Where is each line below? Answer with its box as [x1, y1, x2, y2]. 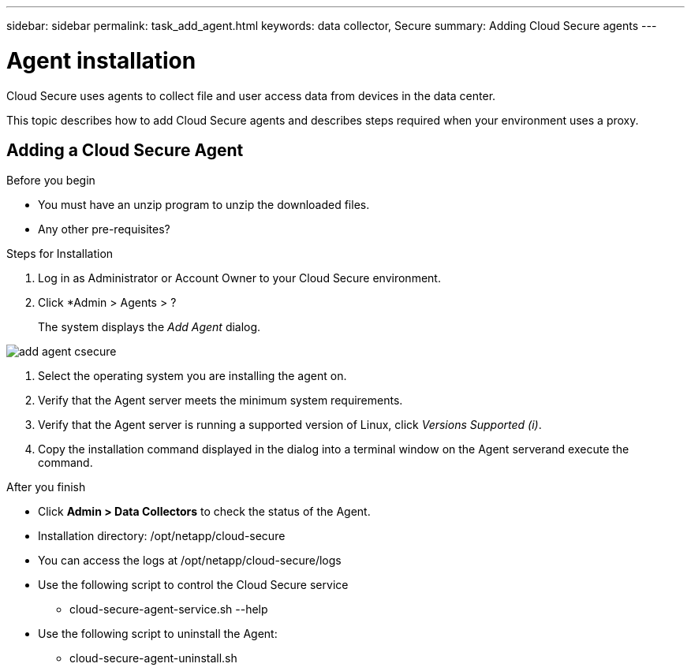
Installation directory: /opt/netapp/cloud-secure [38, 529, 286, 543]
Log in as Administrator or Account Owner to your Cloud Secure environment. [38, 271, 441, 285]
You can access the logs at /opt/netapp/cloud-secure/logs [38, 554, 342, 568]
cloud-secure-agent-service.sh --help [69, 602, 268, 617]
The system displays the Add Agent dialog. [38, 320, 261, 334]
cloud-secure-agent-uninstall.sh [69, 651, 237, 665]
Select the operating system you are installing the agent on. [38, 369, 347, 383]
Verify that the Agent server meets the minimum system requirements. [38, 393, 403, 408]
